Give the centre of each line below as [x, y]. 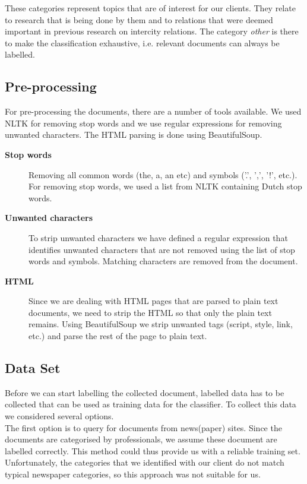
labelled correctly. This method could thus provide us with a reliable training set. [153, 450]
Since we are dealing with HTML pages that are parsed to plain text [153, 301]
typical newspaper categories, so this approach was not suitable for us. [133, 474]
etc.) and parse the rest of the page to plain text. [118, 336]
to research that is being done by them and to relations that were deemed [139, 19]
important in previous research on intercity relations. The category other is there [152, 31]
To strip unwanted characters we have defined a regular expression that [158, 237]
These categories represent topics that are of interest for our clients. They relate [150, 8]
